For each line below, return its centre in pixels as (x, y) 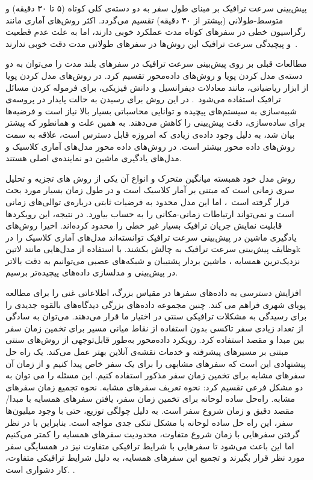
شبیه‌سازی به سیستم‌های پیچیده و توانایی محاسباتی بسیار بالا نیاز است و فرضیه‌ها (151, 110)
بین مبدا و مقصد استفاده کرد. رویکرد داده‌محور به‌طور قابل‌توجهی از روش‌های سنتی (155, 340)
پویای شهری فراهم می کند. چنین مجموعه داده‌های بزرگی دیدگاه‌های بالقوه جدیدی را (156, 304)
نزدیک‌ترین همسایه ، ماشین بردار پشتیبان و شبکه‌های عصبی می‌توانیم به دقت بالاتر (153, 260)
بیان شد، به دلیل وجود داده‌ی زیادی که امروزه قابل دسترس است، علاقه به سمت (150, 134)
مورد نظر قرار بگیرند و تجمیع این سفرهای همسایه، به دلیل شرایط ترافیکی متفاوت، (155, 457)
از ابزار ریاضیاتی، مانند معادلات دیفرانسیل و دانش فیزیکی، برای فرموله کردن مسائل (157, 87)
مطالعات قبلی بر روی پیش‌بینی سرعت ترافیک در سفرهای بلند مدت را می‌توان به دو (156, 63)
